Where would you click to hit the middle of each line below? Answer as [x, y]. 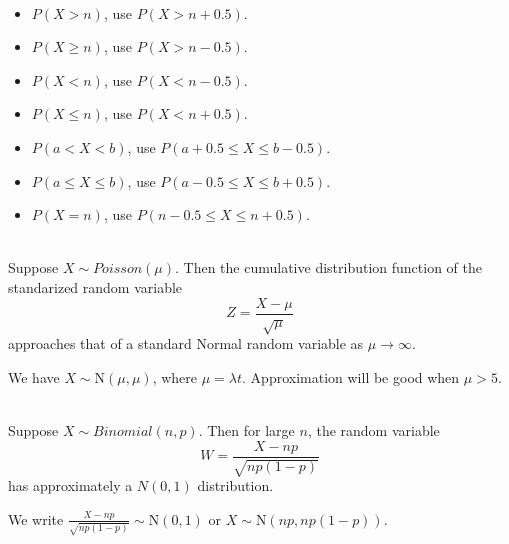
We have [34, 376]
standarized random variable [95, 286]
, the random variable [373, 430]
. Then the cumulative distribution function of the [329, 267]
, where [175, 376]
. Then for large [246, 430]
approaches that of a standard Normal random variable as [186, 343]
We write [36, 518]
